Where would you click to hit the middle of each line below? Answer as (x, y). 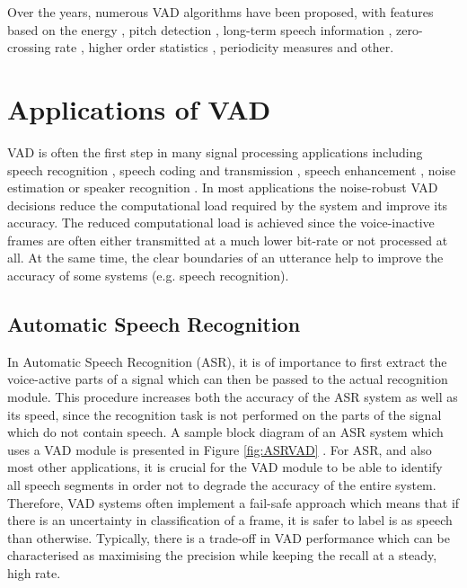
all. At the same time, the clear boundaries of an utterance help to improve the (225, 258)
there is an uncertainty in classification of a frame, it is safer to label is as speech (230, 520)
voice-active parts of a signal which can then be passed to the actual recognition (228, 379)
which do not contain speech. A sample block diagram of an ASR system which (225, 432)
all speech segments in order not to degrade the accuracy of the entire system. (222, 485)
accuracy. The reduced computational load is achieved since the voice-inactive (221, 223)
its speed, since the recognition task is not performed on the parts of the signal (225, 414)
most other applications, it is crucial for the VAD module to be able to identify (225, 467)
